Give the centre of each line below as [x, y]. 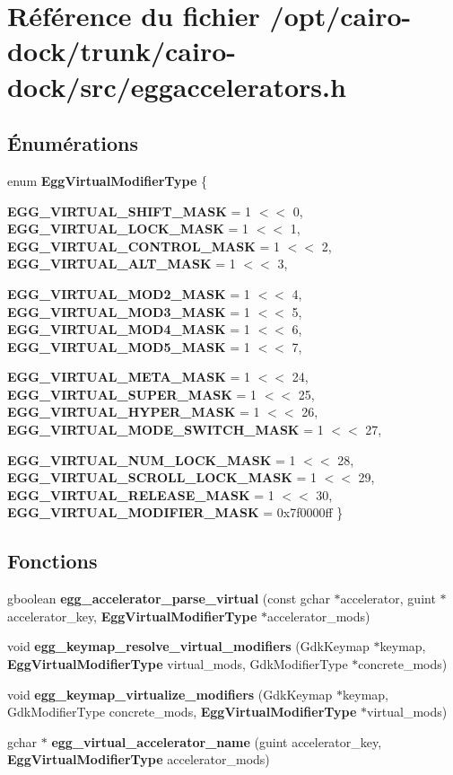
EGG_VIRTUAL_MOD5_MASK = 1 [129, 346]
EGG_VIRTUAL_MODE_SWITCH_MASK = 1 [166, 430]
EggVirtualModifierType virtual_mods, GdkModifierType [178, 664]
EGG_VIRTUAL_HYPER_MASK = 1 [134, 412]
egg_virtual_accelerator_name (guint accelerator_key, [217, 741]
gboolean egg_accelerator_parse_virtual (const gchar [169, 599]
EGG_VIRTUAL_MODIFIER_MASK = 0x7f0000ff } [175, 512]
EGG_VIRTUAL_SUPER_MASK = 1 [132, 394]
